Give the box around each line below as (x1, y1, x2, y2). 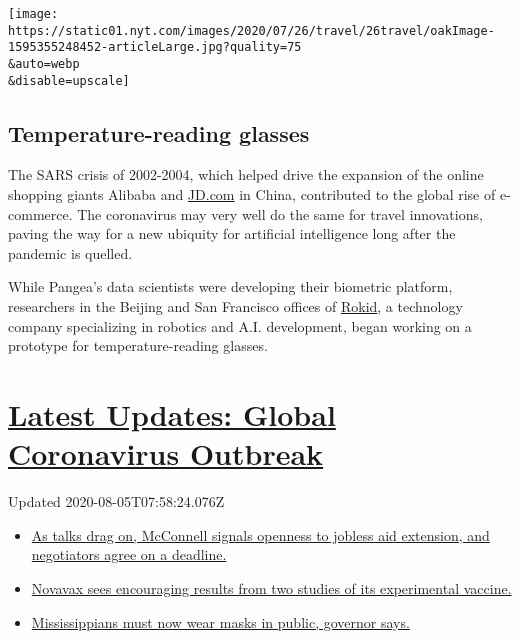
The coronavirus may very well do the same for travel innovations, (77, 203, 483, 224)
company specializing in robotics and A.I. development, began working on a (8, 315, 472, 336)
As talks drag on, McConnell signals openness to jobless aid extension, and (31, 524, 490, 545)
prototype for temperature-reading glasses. (8, 335, 268, 356)
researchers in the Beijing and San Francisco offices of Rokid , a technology (8, 296, 463, 317)
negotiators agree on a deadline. (31, 544, 227, 565)
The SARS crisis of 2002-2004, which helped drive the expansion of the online (8, 164, 484, 185)
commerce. (8, 203, 73, 224)
